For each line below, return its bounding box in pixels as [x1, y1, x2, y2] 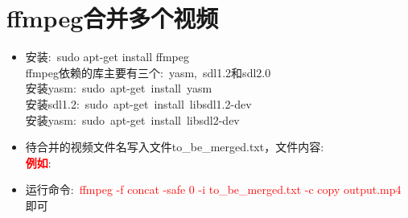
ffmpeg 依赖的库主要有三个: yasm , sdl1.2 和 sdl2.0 [25, 64, 271, 80]
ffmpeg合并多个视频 [6, 2, 219, 35]
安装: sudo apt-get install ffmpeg [25, 48, 189, 65]
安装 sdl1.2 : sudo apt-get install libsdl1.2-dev [25, 95, 252, 112]
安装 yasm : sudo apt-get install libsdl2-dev [25, 111, 240, 128]
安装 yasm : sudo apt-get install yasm [25, 80, 212, 97]
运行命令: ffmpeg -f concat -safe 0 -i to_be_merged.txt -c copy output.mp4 [25, 181, 402, 198]
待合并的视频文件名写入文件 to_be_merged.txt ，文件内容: [25, 138, 324, 155]
